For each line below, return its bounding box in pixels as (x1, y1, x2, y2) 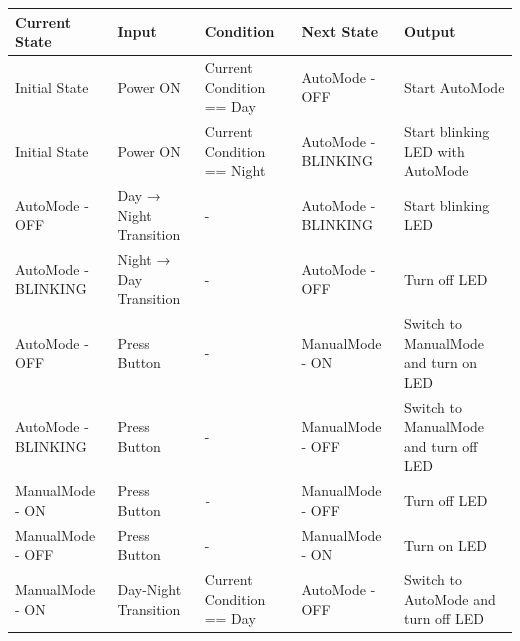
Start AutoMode (403, 76, 505, 97)
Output (403, 21, 456, 42)
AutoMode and (403, 588, 496, 609)
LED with (403, 140, 465, 161)
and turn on (403, 352, 478, 373)
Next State (301, 21, 379, 42)
